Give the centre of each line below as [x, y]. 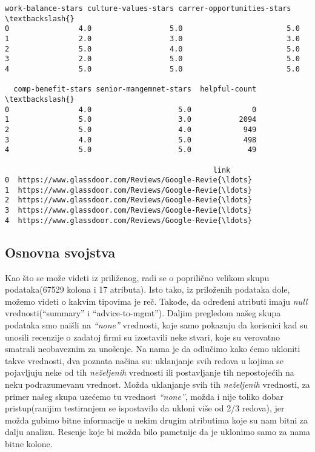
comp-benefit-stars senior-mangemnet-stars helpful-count [135, 89]
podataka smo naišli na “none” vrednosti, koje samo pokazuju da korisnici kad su [157, 325]
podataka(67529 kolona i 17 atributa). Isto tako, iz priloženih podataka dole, [148, 289]
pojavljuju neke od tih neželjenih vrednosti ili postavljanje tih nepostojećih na [150, 372]
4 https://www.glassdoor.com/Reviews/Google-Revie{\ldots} [129, 220]
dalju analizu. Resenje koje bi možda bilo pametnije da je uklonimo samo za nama [157, 432]
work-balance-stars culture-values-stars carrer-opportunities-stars [148, 8]
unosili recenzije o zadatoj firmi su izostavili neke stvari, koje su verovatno [142, 337]
